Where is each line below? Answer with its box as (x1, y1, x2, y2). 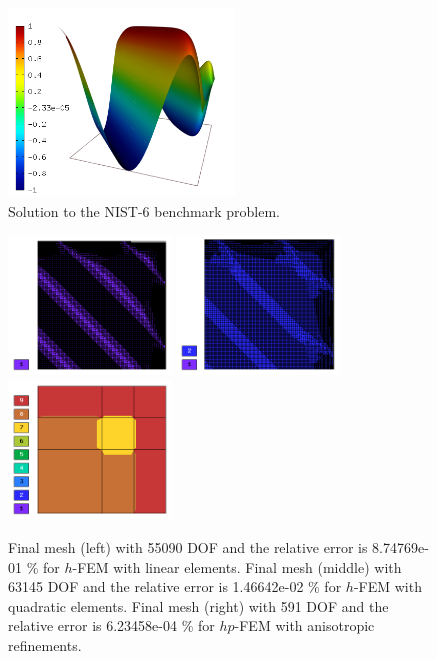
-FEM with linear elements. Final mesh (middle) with (72, 556, 402, 577)
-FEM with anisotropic (234, 615, 375, 636)
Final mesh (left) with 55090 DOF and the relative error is (8, 537, 368, 557)
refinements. (8, 634, 82, 655)
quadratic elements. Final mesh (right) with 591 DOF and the (8, 595, 389, 616)
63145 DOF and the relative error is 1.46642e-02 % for (8, 576, 342, 597)
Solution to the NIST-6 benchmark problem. (8, 200, 280, 221)
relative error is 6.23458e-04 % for (8, 615, 215, 636)
